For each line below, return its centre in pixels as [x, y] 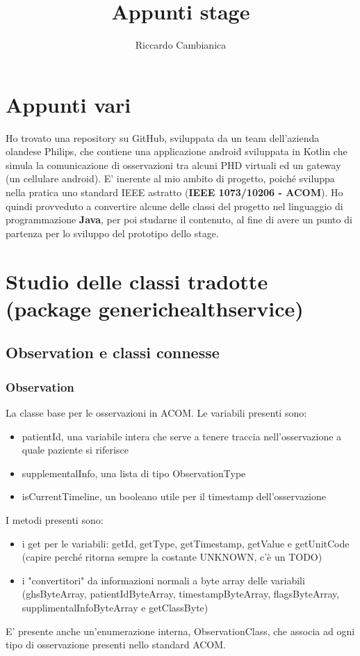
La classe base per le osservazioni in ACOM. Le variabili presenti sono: [156, 412]
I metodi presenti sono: [55, 519]
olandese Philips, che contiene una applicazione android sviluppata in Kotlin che [177, 151]
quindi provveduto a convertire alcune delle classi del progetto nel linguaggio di [174, 206]
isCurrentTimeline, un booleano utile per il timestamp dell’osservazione [174, 496]
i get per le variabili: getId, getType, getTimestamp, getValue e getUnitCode [186, 543]
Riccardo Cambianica [181, 45]
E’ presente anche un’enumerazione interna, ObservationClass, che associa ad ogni [180, 631]
